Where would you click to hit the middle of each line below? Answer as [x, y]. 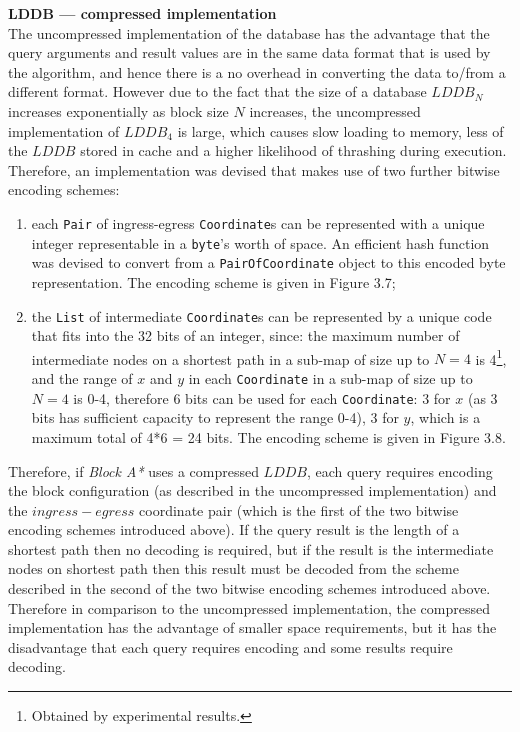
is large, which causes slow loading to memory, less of [340, 130]
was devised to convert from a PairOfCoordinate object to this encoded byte [268, 262]
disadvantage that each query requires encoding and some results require [230, 646]
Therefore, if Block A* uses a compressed [133, 470]
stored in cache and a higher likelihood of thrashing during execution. [293, 150]
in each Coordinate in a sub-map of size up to [330, 378]
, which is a [445, 417]
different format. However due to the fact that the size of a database [217, 91]
